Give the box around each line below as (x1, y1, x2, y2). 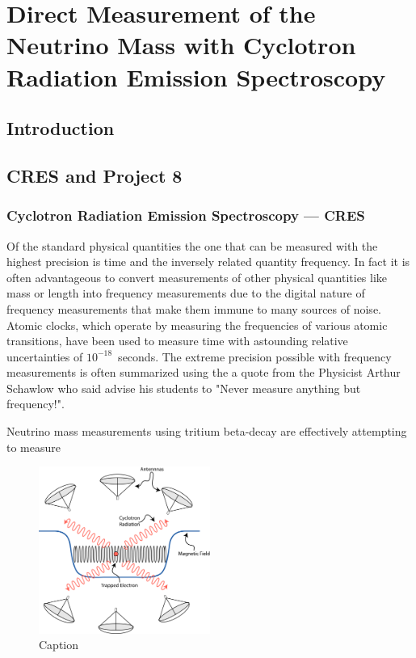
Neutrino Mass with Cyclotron (6, 28, 356, 61)
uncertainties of (6, 348, 83, 365)
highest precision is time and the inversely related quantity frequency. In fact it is (6, 253, 410, 270)
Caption (39, 636, 79, 653)
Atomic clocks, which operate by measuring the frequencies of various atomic (6, 316, 388, 333)
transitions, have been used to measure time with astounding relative (6, 332, 348, 349)
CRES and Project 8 (6, 162, 183, 188)
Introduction (6, 116, 115, 141)
